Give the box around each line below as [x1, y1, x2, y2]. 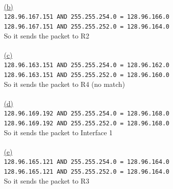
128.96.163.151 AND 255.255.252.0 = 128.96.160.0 [4, 71, 170, 78]
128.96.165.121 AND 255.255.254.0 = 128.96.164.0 [4, 158, 170, 166]
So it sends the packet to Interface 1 [4, 127, 113, 137]
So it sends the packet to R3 [4, 175, 89, 186]
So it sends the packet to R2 [4, 30, 89, 40]
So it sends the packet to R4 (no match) [4, 78, 125, 89]
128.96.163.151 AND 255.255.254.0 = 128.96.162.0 [4, 62, 170, 69]
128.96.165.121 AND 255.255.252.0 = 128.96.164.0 [4, 168, 170, 176]
